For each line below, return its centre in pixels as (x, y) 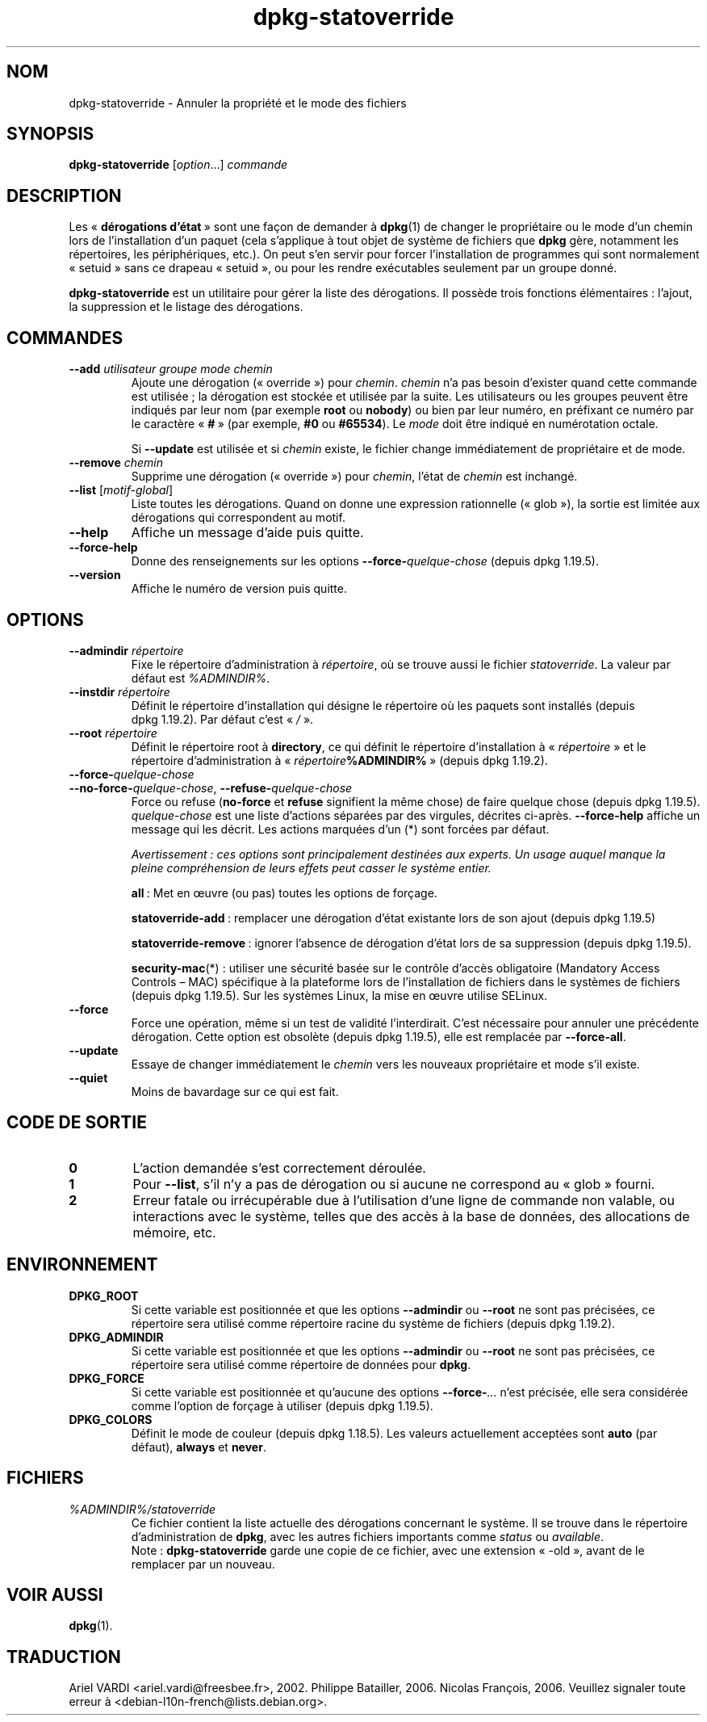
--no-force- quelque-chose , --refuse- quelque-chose (211, 787)
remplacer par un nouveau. (203, 1564)
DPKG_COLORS (111, 1419)
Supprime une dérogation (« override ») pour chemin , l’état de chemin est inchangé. (354, 477)
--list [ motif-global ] (121, 490)
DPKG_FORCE (107, 1378)
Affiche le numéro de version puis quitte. (239, 589)
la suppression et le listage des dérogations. (186, 307)
